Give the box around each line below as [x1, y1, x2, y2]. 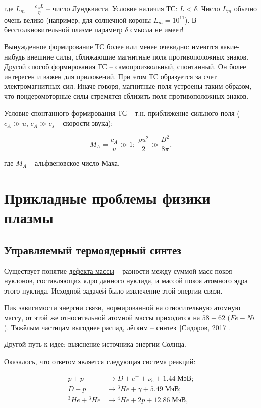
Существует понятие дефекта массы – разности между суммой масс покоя [4, 265, 232, 276]
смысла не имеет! [130, 24, 184, 35]
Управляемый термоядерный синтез [4, 242, 181, 257]
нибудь [4, 51, 25, 62]
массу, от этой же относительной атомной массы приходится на [4, 312, 200, 323]
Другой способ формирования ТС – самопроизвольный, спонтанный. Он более [4, 61, 246, 72]
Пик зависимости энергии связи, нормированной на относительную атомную [4, 302, 240, 313]
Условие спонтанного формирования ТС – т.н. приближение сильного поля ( [4, 107, 240, 118]
